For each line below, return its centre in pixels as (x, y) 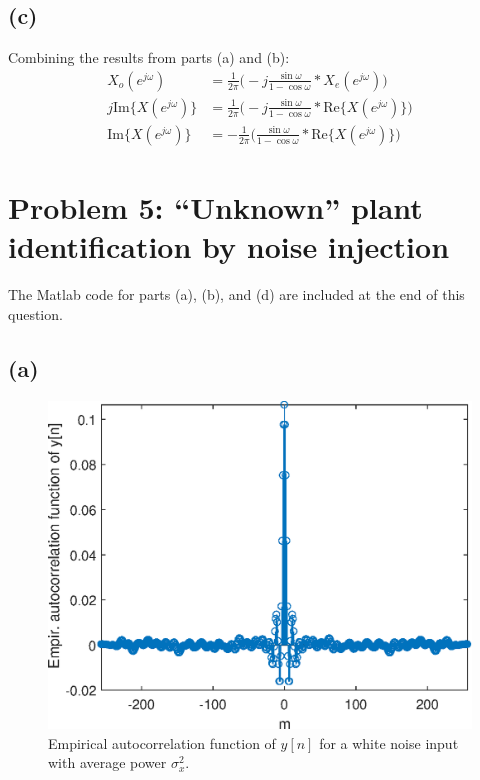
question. (35, 313)
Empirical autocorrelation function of (162, 742)
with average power (107, 762)
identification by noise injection (229, 246)
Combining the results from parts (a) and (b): (149, 57)
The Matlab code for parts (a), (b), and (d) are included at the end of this (236, 294)
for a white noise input (389, 742)
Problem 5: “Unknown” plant (215, 207)
